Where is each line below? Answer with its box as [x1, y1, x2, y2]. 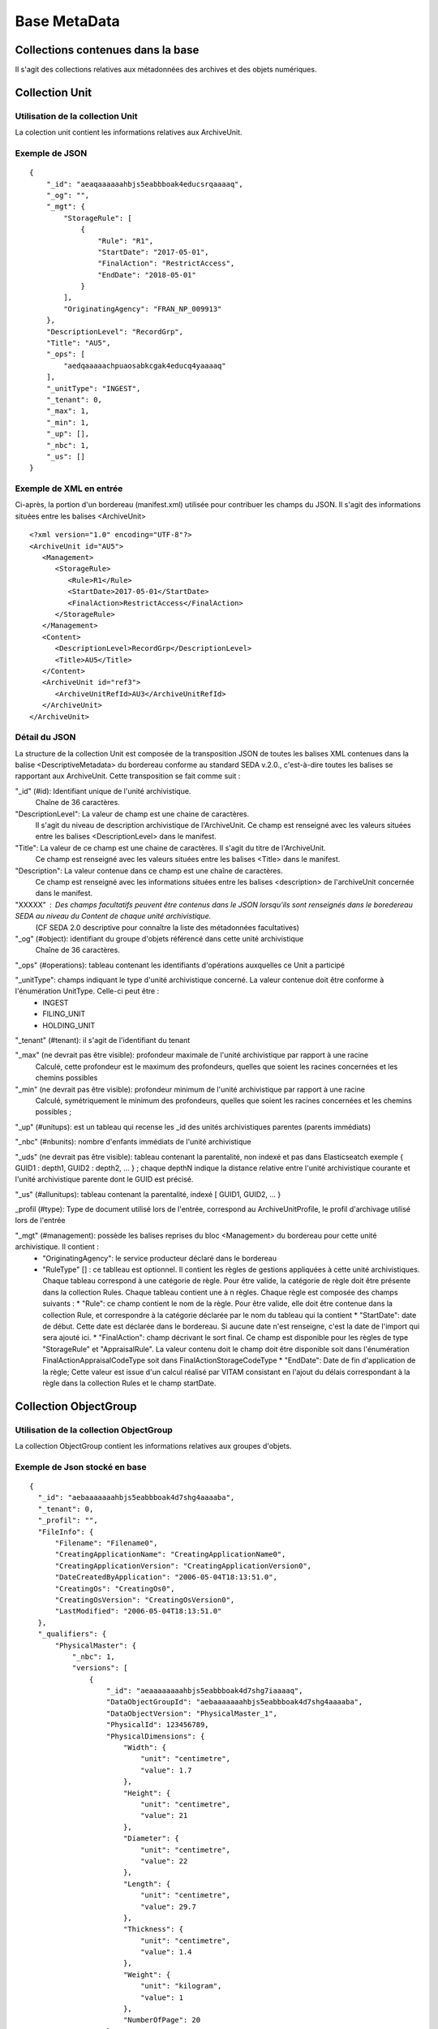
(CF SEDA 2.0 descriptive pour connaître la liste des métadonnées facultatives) [35, 922, 300, 933]
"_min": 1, [45, 418, 90, 427]
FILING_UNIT [42, 1009, 86, 1019]
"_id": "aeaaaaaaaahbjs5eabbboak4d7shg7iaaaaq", [105, 1687, 303, 1695]
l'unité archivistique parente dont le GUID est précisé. [15, 1174, 194, 1184]
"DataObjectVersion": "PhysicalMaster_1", [105, 1708, 277, 1718]
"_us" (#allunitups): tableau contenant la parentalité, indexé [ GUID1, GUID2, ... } [15, 1189, 281, 1199]
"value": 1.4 [140, 1948, 192, 1957]
